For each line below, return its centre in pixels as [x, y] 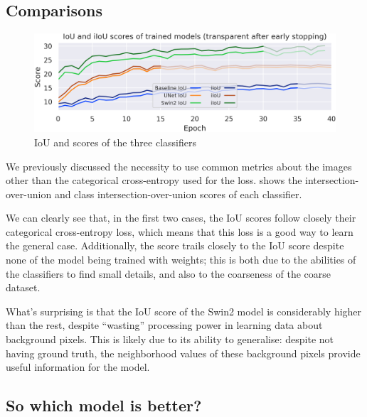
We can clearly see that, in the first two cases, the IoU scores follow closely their [181, 218]
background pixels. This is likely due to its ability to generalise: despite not [170, 339]
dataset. [23, 287]
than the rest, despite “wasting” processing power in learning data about [164, 325]
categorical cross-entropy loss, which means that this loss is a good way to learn [180, 231]
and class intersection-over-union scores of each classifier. [178, 194]
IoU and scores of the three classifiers [115, 142]
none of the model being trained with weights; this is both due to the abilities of [181, 260]
